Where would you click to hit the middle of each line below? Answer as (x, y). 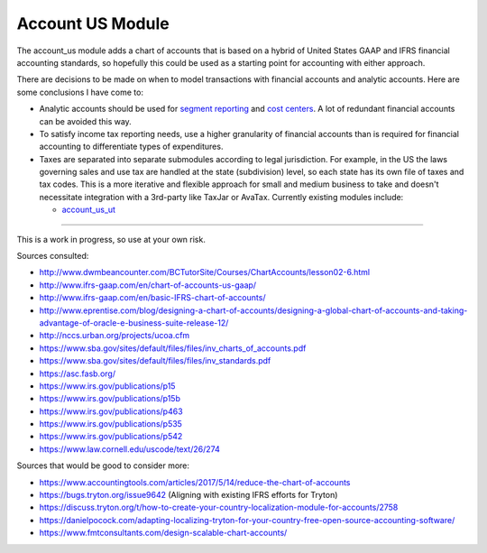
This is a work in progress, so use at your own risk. (111, 239)
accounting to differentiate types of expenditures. (131, 147)
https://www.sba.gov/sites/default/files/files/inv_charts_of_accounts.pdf (173, 348)
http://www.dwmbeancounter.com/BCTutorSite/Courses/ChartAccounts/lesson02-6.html (204, 272)
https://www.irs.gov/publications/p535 (110, 424)
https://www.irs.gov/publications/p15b (110, 399)
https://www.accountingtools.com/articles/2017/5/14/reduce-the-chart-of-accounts (195, 482)
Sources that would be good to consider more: (103, 465)
